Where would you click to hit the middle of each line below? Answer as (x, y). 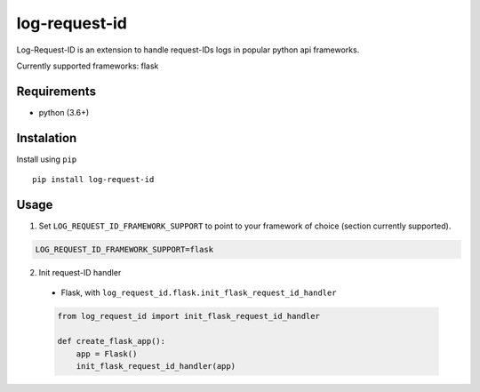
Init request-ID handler (80, 273)
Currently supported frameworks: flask (88, 66)
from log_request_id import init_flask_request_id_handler (188, 316)
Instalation (47, 138)
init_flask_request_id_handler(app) (156, 366)
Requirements (56, 91)
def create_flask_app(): (112, 341)
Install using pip (47, 159)
